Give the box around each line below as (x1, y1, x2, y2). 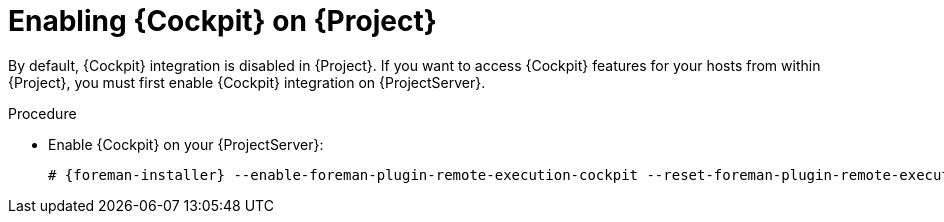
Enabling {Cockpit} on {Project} (8, 4, 437, 38)
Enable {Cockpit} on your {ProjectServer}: (48, 135, 324, 153)
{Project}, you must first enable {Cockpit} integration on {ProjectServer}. (8, 73, 486, 91)
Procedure (8, 104, 77, 122)
